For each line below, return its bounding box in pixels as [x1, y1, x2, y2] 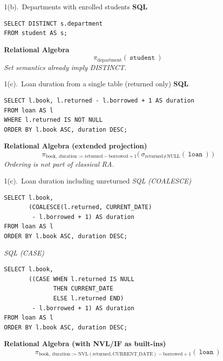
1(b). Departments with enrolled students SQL [4, 1, 148, 11]
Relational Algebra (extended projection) [4, 141, 147, 151]
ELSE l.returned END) [53, 294, 124, 302]
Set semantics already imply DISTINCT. [4, 62, 127, 72]
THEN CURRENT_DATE [53, 285, 113, 292]
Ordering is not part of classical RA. [4, 159, 114, 169]
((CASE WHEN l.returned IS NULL [29, 275, 134, 283]
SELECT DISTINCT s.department [4, 20, 103, 27]
